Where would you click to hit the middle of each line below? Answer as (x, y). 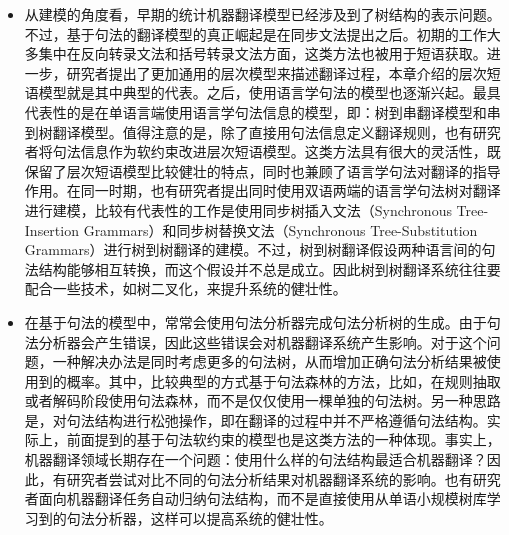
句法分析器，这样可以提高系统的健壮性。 (199, 517)
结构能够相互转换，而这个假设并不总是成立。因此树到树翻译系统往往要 (269, 268)
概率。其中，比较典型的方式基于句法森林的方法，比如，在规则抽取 (283, 380)
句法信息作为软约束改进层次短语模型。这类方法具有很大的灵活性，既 (276, 151)
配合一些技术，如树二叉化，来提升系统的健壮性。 (185, 288)
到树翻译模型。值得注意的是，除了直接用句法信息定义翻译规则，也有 (248, 131)
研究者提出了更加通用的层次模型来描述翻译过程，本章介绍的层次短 (283, 72)
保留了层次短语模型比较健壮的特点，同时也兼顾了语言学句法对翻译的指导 (262, 170)
